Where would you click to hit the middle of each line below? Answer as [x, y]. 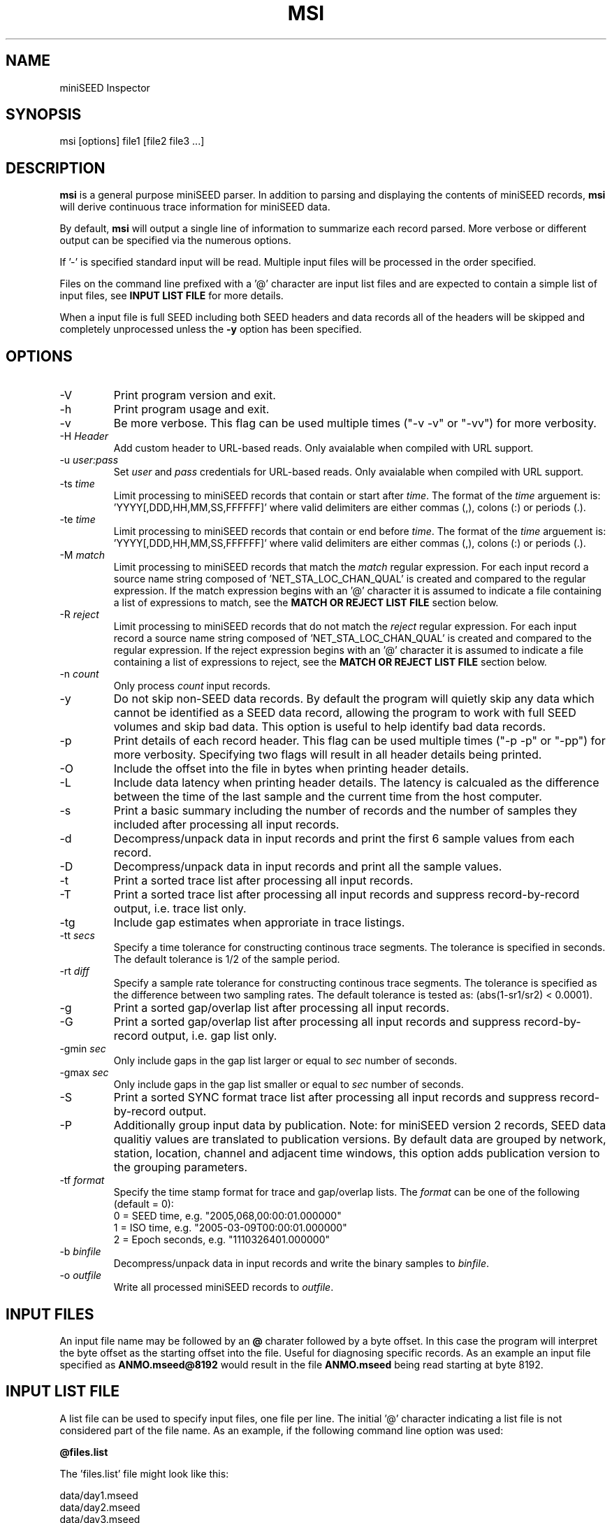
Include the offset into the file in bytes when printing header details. [291, 769]
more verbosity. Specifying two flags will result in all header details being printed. [328, 755]
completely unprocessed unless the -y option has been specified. [211, 329]
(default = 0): [144, 1204]
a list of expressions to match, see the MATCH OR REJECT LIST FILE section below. [306, 603]
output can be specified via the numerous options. [175, 241]
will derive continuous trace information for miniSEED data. [195, 207]
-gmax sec [84, 1073]
